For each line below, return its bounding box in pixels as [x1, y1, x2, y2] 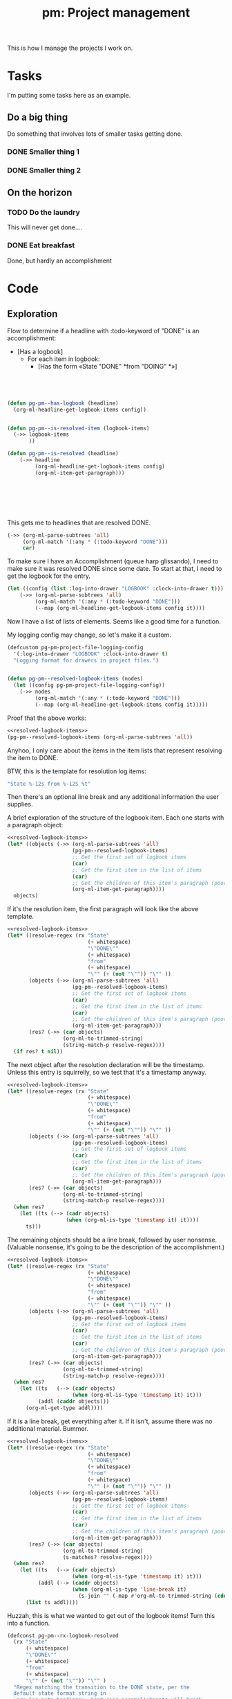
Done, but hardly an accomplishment [7, 256, 113, 265]
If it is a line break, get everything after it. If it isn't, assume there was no [7, 1417, 213, 1425]
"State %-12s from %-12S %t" [7, 780, 91, 787]
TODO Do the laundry [7, 208, 81, 218]
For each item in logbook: [27, 355, 100, 363]
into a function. [7, 1619, 50, 1627]
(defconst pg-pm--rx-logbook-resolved [7, 1632, 119, 1639]
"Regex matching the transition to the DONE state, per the [13, 1684, 190, 1691]
